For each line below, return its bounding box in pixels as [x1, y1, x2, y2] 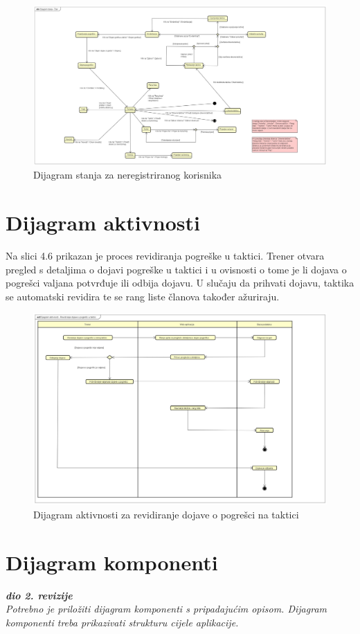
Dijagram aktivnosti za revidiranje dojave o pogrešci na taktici [33, 507, 299, 521]
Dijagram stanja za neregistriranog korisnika [33, 167, 222, 182]
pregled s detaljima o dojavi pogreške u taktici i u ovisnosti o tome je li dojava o [6, 262, 347, 276]
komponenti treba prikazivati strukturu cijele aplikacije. [6, 615, 239, 629]
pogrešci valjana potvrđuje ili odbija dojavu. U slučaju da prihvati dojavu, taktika [6, 275, 354, 290]
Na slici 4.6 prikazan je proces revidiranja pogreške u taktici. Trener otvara [6, 248, 325, 262]
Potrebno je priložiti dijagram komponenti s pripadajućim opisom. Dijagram [6, 601, 327, 616]
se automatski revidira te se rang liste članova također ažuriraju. [6, 289, 280, 303]
